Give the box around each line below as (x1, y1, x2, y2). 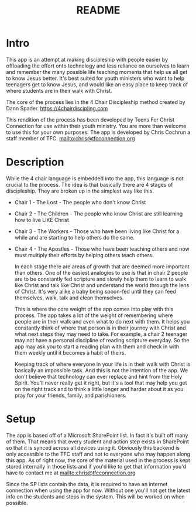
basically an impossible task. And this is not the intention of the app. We (14, 366, 188, 373)
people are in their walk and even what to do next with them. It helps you (14, 318, 190, 325)
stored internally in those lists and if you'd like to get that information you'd (6, 463, 187, 470)
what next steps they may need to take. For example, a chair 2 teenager (14, 330, 188, 338)
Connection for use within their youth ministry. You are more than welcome (6, 122, 187, 129)
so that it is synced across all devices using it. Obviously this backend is (6, 444, 180, 451)
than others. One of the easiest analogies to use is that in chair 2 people (14, 269, 188, 276)
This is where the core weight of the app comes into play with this (14, 305, 174, 312)
